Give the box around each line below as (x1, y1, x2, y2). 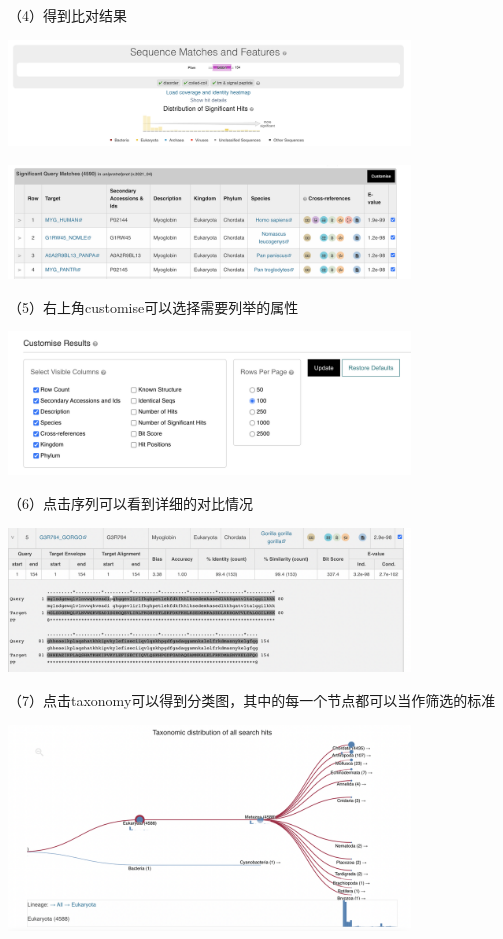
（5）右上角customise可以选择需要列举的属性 (8, 296, 299, 317)
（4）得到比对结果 (8, 5, 127, 25)
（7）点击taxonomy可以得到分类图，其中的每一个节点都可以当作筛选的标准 (8, 690, 496, 710)
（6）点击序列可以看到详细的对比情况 (8, 492, 253, 513)
